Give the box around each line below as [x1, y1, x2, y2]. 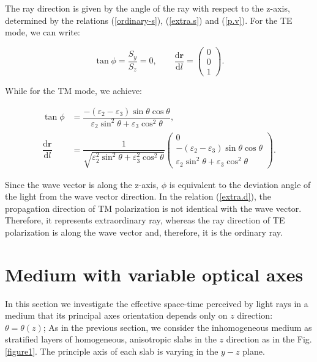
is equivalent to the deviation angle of [169, 178, 311, 190]
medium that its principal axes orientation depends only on [5, 309, 228, 322]
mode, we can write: [5, 26, 80, 38]
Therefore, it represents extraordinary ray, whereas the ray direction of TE [5, 214, 285, 226]
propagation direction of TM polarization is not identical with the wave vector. [5, 201, 302, 214]
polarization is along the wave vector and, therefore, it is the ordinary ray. [5, 225, 283, 238]
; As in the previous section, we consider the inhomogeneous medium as [43, 320, 312, 333]
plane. [242, 345, 265, 358]
